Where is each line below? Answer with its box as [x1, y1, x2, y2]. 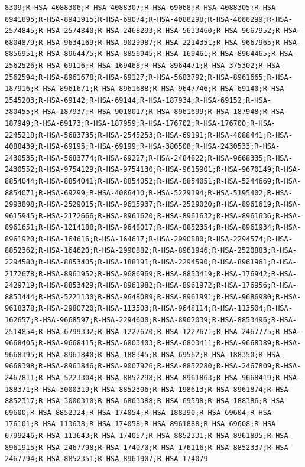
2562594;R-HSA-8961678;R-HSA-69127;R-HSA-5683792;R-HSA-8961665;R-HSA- [5, 73, 293, 81]
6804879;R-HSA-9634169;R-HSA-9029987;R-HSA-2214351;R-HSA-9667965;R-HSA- [5, 38, 301, 47]
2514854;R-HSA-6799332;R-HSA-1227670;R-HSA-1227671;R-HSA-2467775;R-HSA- [5, 327, 301, 336]
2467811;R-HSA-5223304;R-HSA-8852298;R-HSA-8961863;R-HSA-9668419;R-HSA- [5, 374, 301, 382]
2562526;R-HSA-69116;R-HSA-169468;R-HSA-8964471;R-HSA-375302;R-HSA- [5, 61, 284, 70]
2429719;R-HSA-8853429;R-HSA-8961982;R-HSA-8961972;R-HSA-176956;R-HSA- [5, 281, 297, 290]
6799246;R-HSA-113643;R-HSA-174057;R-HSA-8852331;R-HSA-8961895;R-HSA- [5, 431, 293, 440]
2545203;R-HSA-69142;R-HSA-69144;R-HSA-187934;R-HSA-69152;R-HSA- [5, 96, 272, 104]
